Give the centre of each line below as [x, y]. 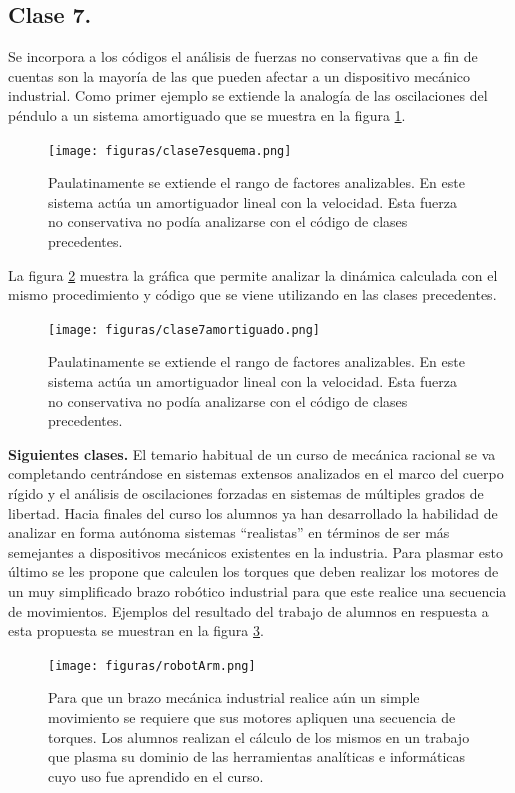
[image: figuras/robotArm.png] [152, 665]
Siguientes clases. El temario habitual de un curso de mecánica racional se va [252, 453]
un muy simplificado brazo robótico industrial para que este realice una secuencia [257, 590]
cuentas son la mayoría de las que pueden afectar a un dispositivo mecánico [239, 75]
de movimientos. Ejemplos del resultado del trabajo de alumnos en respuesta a [248, 610]
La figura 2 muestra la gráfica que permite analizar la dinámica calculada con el [253, 274]
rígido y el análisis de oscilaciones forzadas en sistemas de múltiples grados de [246, 493]
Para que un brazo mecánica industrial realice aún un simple [234, 697]
